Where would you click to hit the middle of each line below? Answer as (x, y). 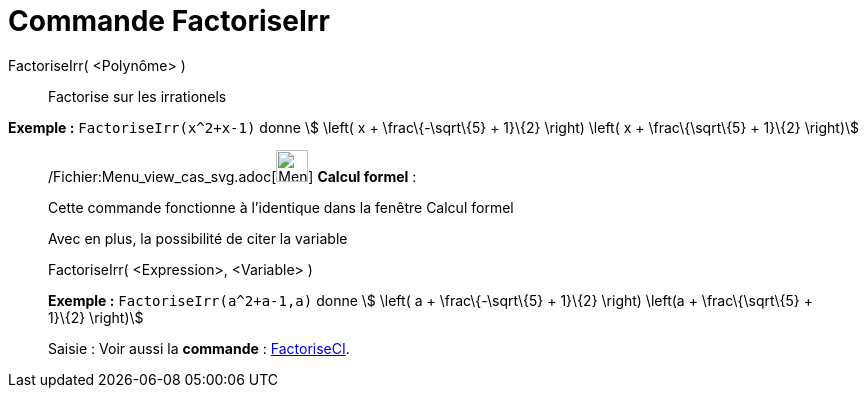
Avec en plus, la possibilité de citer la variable (198, 238)
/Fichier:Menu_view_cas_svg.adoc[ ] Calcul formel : (232, 176)
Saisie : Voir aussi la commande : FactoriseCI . (199, 348)
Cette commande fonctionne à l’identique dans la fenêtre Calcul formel (281, 207)
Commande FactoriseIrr (169, 21)
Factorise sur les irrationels (137, 96)
